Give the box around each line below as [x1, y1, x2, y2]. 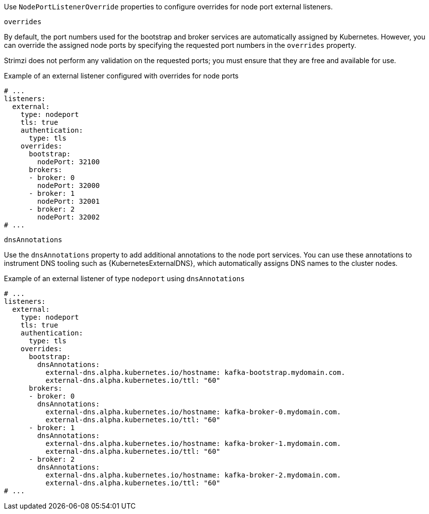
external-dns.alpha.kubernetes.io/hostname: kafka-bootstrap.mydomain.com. [45, 368, 346, 376]
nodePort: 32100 [37, 158, 100, 166]
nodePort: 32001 [37, 197, 100, 205]
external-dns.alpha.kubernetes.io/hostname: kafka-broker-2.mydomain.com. [45, 471, 341, 479]
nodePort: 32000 [37, 182, 100, 189]
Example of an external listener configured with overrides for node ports [4, 72, 239, 80]
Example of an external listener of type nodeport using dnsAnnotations [4, 274, 245, 283]
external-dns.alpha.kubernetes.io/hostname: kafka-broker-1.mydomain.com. [45, 440, 341, 447]
